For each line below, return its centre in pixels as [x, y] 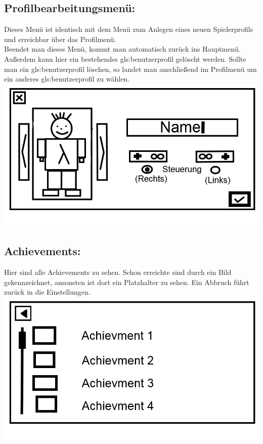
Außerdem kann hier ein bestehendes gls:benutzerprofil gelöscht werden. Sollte [125, 58]
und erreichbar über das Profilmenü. [60, 39]
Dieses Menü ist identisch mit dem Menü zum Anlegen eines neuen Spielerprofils [129, 29]
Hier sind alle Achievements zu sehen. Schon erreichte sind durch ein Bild [118, 272]
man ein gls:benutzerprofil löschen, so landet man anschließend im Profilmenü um [130, 69]
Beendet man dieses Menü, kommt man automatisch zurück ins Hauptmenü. [122, 49]
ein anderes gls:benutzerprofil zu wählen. [67, 79]
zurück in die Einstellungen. [47, 292]
